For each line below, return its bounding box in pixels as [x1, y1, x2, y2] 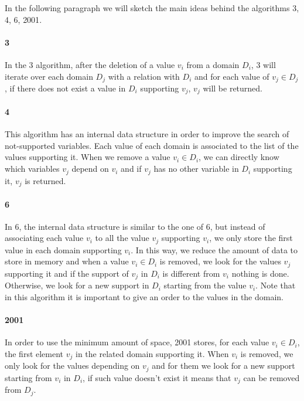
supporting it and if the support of [5, 267, 129, 279]
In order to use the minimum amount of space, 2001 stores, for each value [5, 336, 269, 348]
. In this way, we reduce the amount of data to [131, 243, 298, 256]
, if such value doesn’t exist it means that [83, 371, 231, 383]
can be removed [243, 371, 300, 383]
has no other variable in [153, 162, 239, 175]
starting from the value [163, 279, 247, 291]
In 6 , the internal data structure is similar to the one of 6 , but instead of [5, 220, 265, 232]
